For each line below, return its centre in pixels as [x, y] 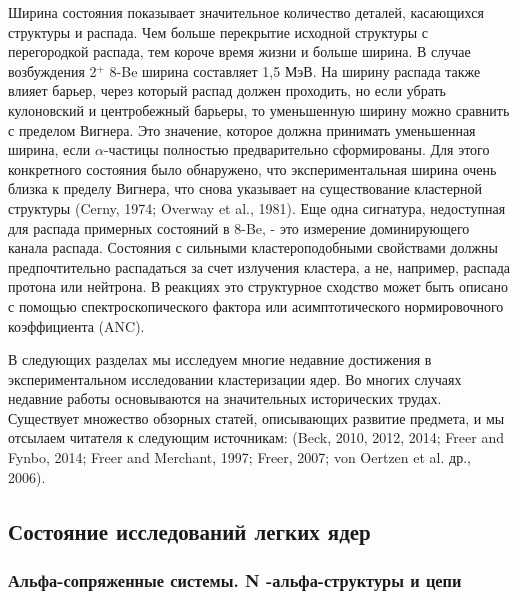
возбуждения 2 [52, 70]
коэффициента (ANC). [76, 325]
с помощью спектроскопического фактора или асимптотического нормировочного [256, 305]
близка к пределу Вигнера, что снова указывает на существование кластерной [245, 188]
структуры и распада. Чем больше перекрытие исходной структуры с [218, 31]
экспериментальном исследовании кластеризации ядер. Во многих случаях [235, 378]
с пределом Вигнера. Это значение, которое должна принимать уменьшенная [242, 129]
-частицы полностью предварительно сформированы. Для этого [296, 149]
